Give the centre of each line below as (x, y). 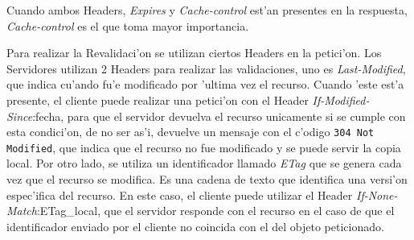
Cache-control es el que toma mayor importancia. (128, 25)
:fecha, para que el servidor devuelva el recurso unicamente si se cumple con (219, 116)
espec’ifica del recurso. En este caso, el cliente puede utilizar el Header (180, 194)
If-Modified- (341, 99)
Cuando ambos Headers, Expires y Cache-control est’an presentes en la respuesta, (207, 10)
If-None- (377, 194)
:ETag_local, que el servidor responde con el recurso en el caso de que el (215, 211)
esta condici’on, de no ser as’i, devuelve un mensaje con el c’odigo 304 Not (191, 132)
